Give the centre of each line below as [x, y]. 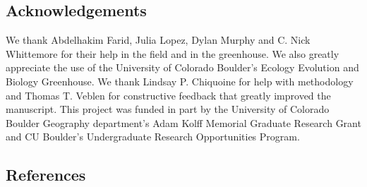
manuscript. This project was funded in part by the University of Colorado [168, 109]
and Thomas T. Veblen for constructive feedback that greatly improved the [168, 95]
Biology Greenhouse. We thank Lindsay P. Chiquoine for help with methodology [180, 81]
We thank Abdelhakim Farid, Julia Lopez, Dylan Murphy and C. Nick [158, 40]
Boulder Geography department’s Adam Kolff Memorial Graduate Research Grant [183, 122]
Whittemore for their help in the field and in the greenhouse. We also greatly [173, 53]
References [46, 175]
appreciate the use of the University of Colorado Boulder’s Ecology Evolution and [182, 67]
